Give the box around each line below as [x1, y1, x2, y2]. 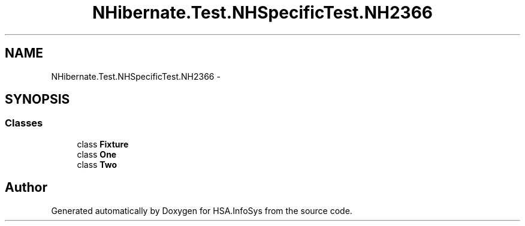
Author [5, 180, 47, 195]
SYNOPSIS [5, 92, 70, 107]
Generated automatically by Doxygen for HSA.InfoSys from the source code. [51, 205, 352, 216]
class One [77, 149, 117, 159]
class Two [77, 159, 117, 170]
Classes [5, 117, 43, 129]
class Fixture [77, 138, 129, 149]
